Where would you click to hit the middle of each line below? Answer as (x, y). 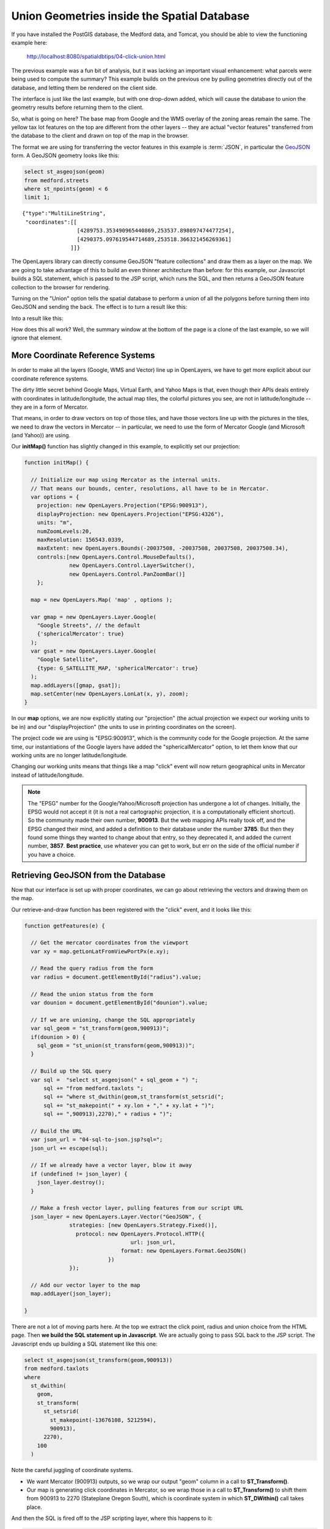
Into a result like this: (37, 318)
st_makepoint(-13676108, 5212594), (103, 1420)
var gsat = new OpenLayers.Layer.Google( (94, 651)
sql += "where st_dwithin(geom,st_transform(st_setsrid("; (134, 1097)
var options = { (55, 497)
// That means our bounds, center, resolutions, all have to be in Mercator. (150, 488)
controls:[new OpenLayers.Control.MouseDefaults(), (116, 557)
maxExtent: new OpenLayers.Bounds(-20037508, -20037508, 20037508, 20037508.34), (163, 548)
